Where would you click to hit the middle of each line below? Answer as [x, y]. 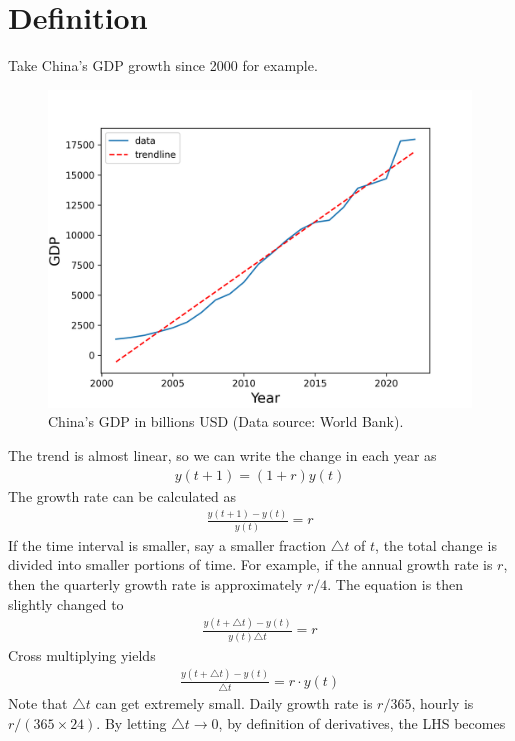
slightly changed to [66, 603]
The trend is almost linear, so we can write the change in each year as [222, 454]
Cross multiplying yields [82, 654]
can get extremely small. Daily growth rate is [234, 703]
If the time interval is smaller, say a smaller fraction [167, 544]
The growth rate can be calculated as [122, 495]
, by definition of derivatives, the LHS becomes [362, 722]
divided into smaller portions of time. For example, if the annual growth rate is [250, 564]
